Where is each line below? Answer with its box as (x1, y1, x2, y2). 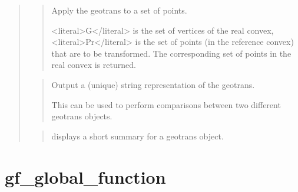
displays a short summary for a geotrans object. (51, 129, 224, 142)
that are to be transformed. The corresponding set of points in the (51, 47, 292, 59)
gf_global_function (5, 164, 166, 188)
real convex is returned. (51, 58, 136, 71)
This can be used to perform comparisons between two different (51, 98, 281, 110)
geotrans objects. (51, 110, 112, 122)
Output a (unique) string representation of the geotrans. (51, 78, 255, 90)
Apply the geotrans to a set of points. (51, 4, 187, 16)
